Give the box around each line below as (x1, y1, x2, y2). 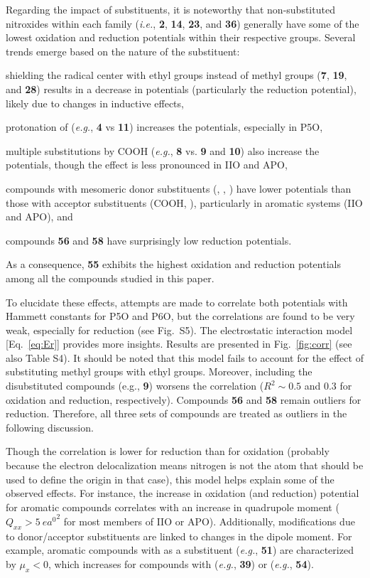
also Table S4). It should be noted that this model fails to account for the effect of (6, 350, 364, 365)
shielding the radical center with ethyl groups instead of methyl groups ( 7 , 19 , (6, 68, 347, 82)
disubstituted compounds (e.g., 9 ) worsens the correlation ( (6, 378, 264, 393)
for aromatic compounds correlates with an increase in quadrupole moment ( (6, 499, 339, 514)
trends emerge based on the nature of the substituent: (6, 43, 240, 58)
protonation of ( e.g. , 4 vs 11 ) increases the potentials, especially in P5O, (6, 119, 323, 134)
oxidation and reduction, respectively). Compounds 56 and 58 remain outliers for (6, 392, 361, 407)
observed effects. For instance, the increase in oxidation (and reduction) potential (6, 486, 359, 501)
